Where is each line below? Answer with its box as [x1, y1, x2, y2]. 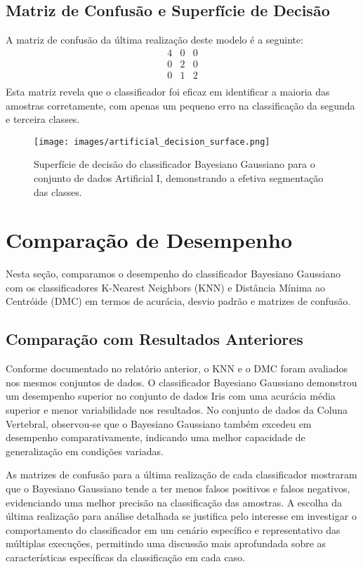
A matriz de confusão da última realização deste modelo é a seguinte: [6, 32, 304, 47]
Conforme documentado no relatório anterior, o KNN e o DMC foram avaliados [6, 361, 348, 376]
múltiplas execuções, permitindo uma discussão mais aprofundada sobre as [6, 536, 326, 551]
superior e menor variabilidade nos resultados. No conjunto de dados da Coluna [6, 403, 348, 417]
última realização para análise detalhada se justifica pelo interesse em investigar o [6, 509, 357, 523]
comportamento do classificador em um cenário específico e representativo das [6, 522, 341, 537]
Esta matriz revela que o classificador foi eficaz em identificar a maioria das [6, 84, 330, 98]
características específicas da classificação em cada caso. [6, 549, 245, 564]
